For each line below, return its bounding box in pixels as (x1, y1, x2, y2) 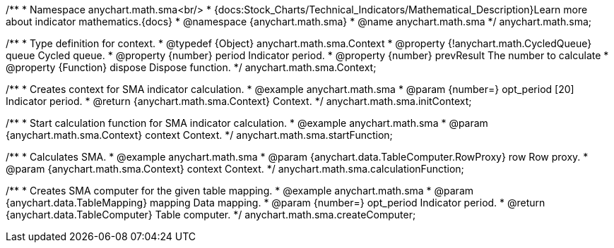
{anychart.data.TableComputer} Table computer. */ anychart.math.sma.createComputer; (6, 209, 416, 221)
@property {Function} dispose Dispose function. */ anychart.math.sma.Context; (6, 61, 377, 73)
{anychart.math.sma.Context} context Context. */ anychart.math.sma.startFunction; (6, 129, 393, 141)
